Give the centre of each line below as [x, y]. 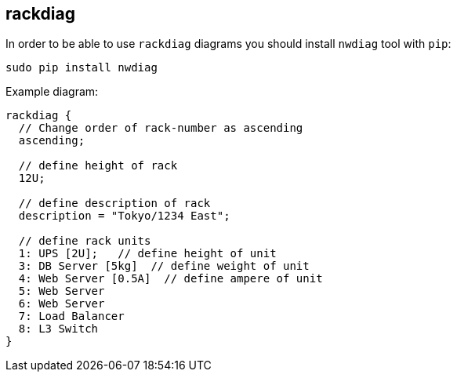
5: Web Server [62, 291]
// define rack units [85, 241]
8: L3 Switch [58, 329]
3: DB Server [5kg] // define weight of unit [164, 266]
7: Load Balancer [71, 316]
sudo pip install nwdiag [82, 68]
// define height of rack [98, 166]
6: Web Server [62, 304]
